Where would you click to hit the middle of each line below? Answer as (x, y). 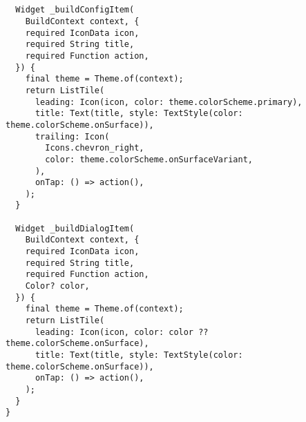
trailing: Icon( (72, 136)
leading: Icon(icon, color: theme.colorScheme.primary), (169, 102)
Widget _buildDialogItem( (75, 228)
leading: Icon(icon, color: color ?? (122, 332)
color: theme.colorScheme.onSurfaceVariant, (149, 159)
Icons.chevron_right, (95, 148)
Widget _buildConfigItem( (75, 10)
